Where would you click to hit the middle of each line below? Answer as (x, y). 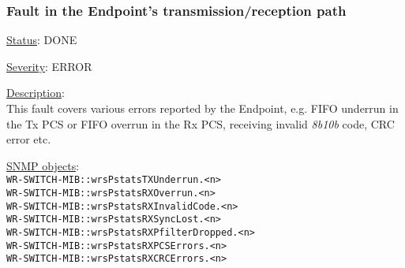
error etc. (29, 139)
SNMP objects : (43, 165)
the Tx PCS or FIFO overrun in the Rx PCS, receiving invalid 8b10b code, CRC (201, 123)
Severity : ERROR (49, 66)
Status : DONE (42, 40)
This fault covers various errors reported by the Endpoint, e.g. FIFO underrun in (202, 108)
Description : (36, 93)
